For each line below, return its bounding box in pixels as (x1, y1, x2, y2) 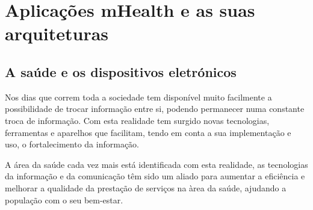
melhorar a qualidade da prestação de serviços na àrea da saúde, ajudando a (5, 181, 287, 194)
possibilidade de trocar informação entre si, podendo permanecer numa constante (5, 102, 305, 115)
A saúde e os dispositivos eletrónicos (5, 62, 237, 81)
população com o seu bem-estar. (5, 193, 123, 206)
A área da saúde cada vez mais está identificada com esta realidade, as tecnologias (5, 158, 308, 170)
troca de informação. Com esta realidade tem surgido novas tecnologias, (5, 114, 270, 126)
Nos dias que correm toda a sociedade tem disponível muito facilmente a (5, 90, 272, 103)
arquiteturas (5, 21, 109, 46)
